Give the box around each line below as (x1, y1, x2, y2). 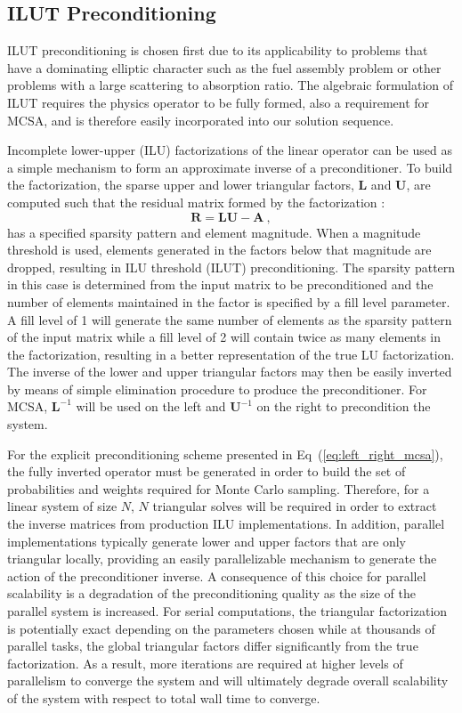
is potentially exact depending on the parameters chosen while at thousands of (7, 619, 435, 637)
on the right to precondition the (256, 397, 431, 416)
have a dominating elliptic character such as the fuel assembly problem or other (7, 58, 442, 77)
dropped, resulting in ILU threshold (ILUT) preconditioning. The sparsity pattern (7, 257, 456, 276)
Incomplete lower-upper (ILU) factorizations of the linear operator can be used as (7, 141, 452, 159)
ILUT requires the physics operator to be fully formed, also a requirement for (7, 93, 430, 111)
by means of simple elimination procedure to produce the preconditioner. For (7, 379, 427, 398)
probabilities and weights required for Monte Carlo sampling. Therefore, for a (7, 479, 430, 498)
